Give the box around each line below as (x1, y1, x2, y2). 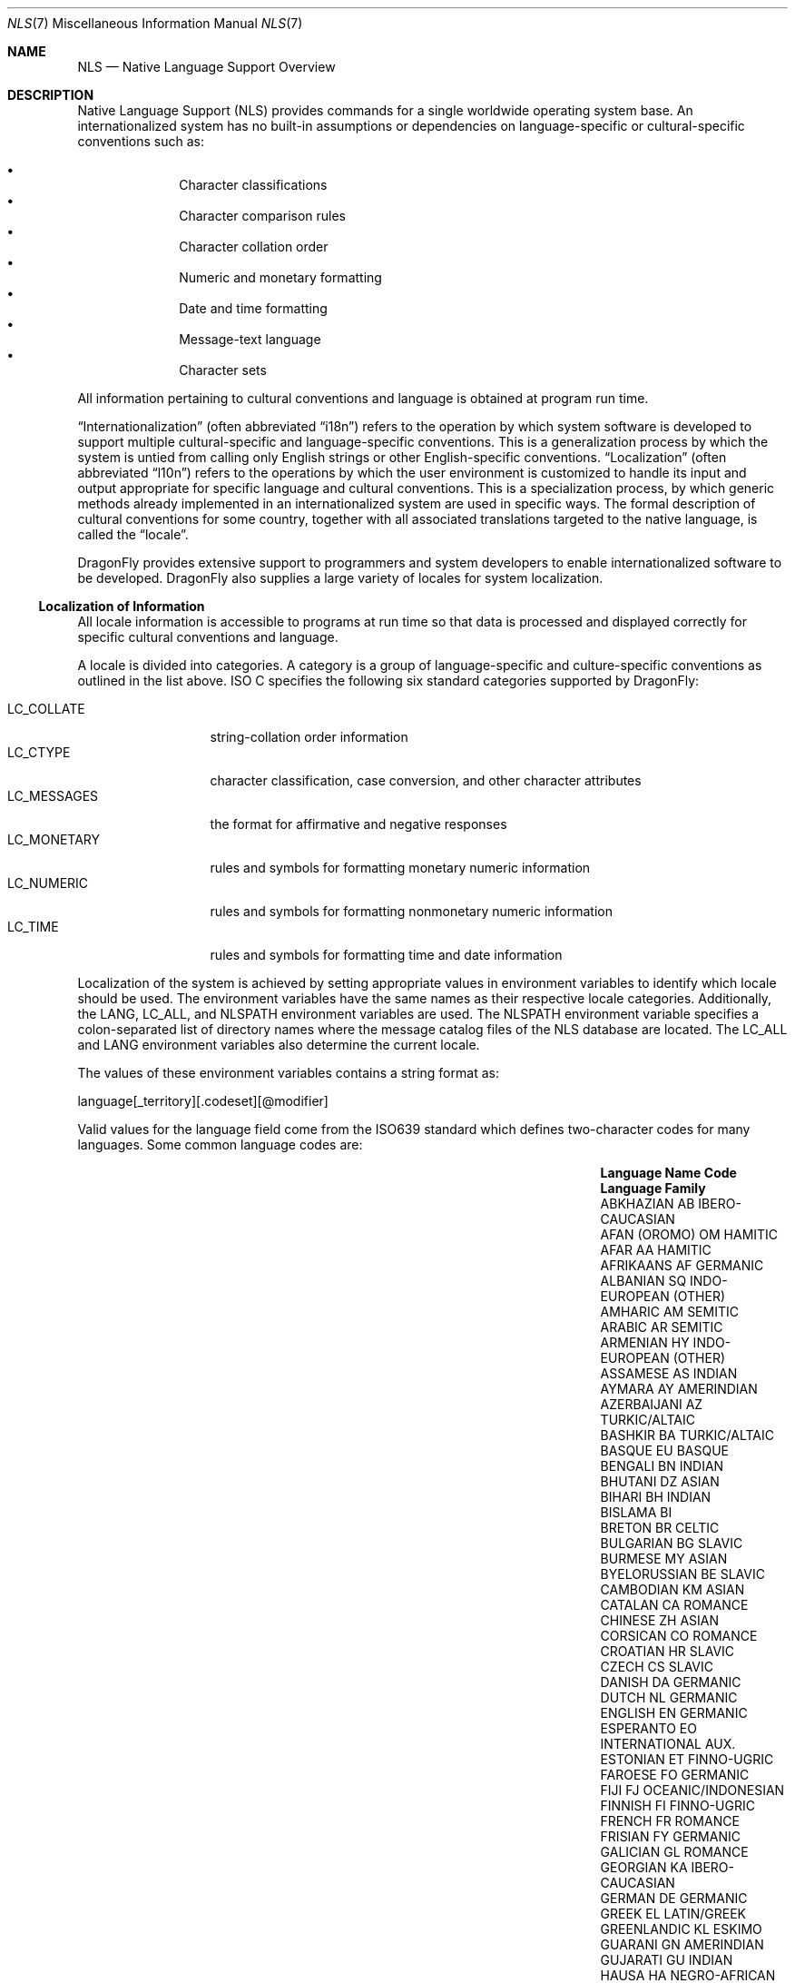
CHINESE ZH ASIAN (600, 1613, 720, 1628)
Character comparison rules (179, 208, 347, 223)
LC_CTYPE (7, 745, 71, 760)
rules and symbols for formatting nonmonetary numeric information (210, 903, 613, 919)
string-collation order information (210, 729, 408, 745)
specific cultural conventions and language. (77, 629, 339, 645)
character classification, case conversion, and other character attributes (210, 773, 642, 788)
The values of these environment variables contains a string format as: (77, 1065, 499, 1080)
